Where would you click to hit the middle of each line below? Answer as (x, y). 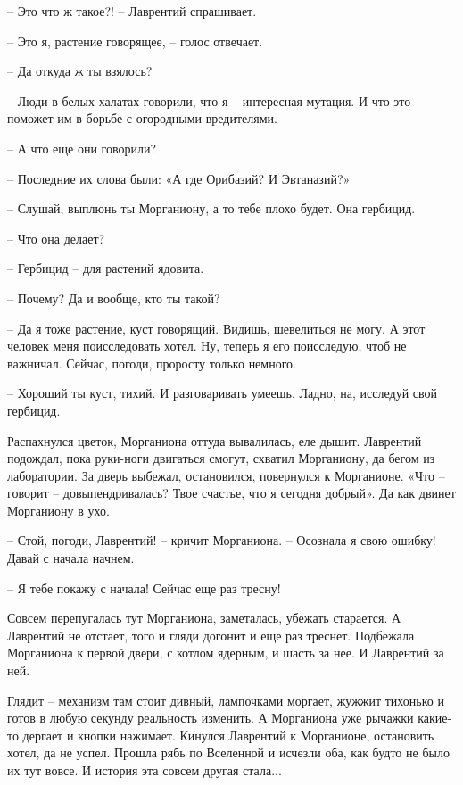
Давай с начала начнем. (71, 558)
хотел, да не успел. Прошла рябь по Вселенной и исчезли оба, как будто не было (228, 752)
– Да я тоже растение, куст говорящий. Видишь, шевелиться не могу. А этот (216, 328)
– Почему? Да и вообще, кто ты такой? (114, 297)
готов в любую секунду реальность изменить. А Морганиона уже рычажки (211, 718)
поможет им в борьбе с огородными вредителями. (142, 118)
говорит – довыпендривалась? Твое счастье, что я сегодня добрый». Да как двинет (231, 493)
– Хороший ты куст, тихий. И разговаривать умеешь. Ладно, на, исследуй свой (223, 393)
